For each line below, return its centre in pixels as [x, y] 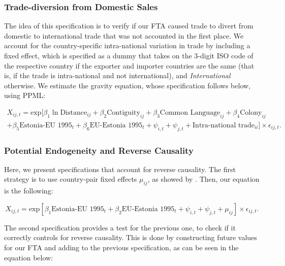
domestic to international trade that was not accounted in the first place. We [124, 35]
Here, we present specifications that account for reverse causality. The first [120, 169]
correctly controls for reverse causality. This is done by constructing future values [131, 237]
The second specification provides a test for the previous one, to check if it [120, 227]
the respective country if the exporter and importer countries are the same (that [129, 65]
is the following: [29, 191]
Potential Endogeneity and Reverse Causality [99, 150]
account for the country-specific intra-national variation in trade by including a [127, 45]
